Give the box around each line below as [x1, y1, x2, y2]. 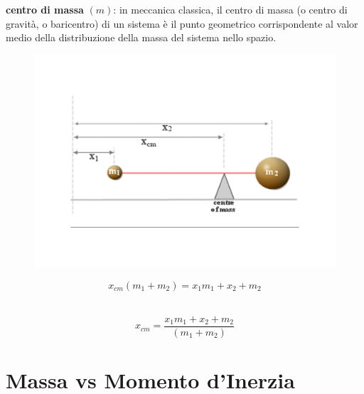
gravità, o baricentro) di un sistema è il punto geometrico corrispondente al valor [6, 16, 358, 31]
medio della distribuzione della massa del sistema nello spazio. [6, 30, 277, 45]
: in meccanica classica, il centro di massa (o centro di [113, 2, 348, 16]
